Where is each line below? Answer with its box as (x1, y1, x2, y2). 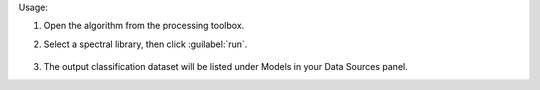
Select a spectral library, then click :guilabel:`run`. (43, 38, 248, 50)
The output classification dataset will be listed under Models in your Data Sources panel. (43, 61, 409, 73)
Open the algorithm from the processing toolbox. (43, 20, 245, 32)
